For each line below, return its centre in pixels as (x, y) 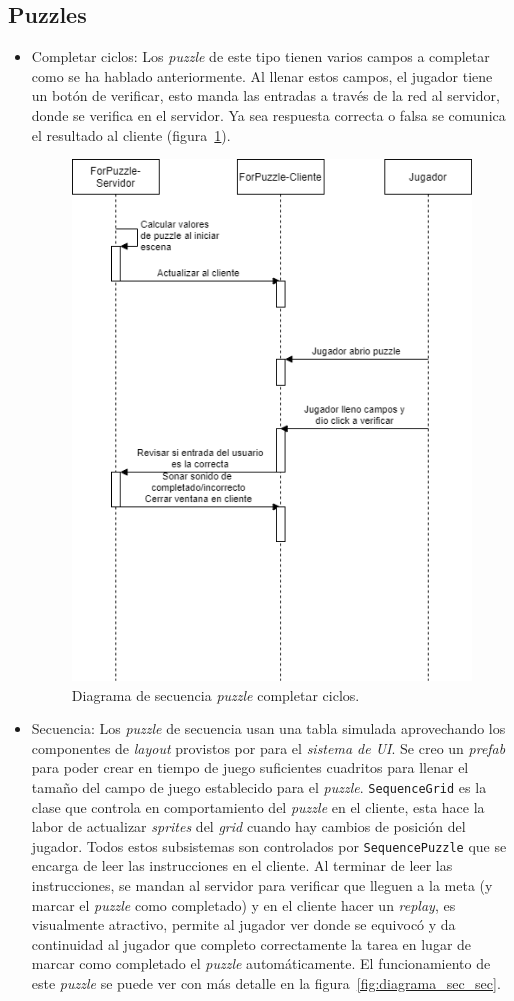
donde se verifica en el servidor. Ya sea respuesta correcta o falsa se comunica (268, 114)
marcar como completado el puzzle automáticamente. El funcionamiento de (261, 963)
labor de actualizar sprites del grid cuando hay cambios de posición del (248, 826)
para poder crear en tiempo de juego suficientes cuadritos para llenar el (250, 767)
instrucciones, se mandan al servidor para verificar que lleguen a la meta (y (262, 884)
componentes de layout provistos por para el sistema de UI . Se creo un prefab (268, 747)
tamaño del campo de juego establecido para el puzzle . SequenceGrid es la (259, 786)
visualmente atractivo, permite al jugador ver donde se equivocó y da (243, 924)
